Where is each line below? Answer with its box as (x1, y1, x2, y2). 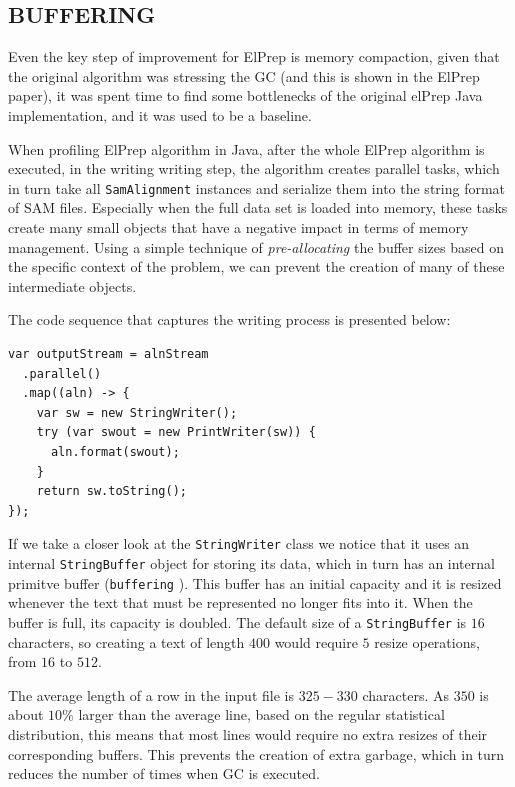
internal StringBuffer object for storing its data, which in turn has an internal (8, 552, 495, 573)
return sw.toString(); (36, 484, 187, 499)
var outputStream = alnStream (8, 346, 209, 361)
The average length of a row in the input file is (8, 684, 294, 705)
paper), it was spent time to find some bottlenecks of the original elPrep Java (8, 85, 483, 106)
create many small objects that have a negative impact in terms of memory (8, 217, 469, 238)
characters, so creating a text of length (8, 631, 245, 652)
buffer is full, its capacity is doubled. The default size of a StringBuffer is (8, 611, 467, 632)
